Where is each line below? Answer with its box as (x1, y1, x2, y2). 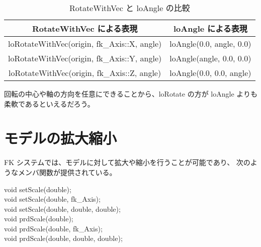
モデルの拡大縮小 (4, 128, 117, 148)
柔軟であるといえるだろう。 (4, 98, 95, 109)
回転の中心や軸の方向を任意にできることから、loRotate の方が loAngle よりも (4, 89, 258, 99)
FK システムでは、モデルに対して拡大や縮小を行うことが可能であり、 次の (4, 157, 250, 168)
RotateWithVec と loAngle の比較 (69, 2, 190, 14)
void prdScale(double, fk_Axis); (4, 223, 103, 233)
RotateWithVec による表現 (32, 23, 138, 34)
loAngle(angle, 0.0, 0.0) (169, 52, 251, 64)
